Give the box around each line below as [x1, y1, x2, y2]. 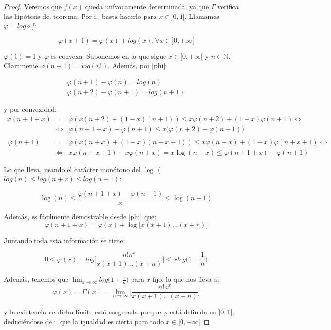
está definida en [169, 307, 216, 317]
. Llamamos [184, 11, 219, 21]
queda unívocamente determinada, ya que [85, 1, 209, 11]
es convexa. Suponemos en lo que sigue [50, 51, 166, 61]
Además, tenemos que [4, 274, 68, 284]
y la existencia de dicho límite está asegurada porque [4, 307, 161, 317]
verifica [217, 1, 239, 11]
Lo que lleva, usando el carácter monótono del [4, 164, 141, 174]
